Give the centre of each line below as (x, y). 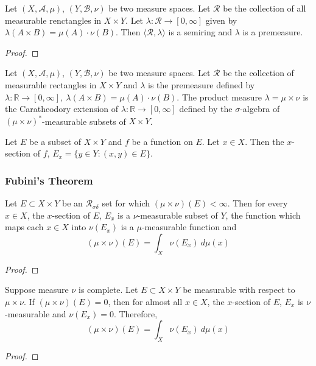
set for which (126, 203)
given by (221, 20)
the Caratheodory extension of (62, 109)
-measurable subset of (177, 215)
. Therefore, (135, 313)
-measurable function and (189, 227)
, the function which (263, 215)
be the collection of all (265, 8)
